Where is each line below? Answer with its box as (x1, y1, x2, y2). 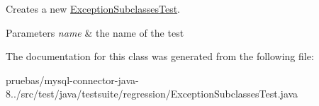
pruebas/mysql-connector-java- (6, 72, 139, 87)
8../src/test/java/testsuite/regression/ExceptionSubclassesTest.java (6, 86, 298, 101)
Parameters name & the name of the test (6, 25, 184, 40)
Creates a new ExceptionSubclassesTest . (6, 1, 181, 16)
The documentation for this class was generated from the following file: (6, 49, 314, 64)
